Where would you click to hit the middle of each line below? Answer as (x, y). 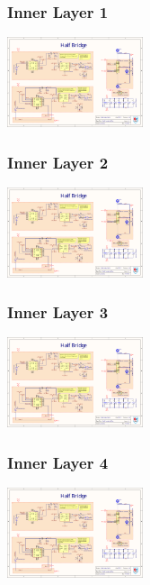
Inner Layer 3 (58, 312)
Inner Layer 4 (58, 462)
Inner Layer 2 (58, 162)
